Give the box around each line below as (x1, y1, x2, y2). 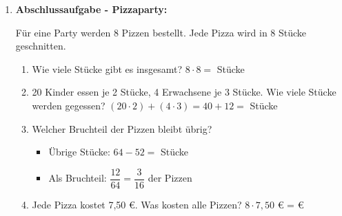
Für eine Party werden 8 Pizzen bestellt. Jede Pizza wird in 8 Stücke (15, 25, 307, 39)
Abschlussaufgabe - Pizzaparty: (15, 2, 168, 16)
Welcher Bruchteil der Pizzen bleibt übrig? (32, 121, 212, 136)
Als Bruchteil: (48, 171, 107, 185)
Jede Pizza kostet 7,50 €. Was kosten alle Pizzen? (32, 197, 242, 211)
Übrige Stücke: (48, 144, 110, 159)
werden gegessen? (32, 98, 105, 112)
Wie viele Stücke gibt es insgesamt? (32, 61, 183, 76)
